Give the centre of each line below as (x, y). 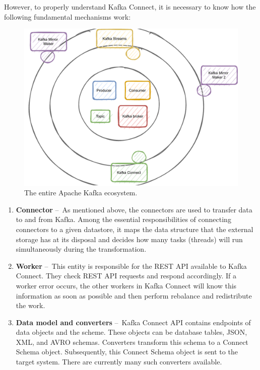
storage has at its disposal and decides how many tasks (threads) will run (129, 239)
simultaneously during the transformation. (81, 249)
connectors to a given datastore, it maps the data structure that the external (135, 229)
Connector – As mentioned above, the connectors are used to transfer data (134, 209)
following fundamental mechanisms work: (68, 16)
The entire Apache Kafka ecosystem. (81, 193)
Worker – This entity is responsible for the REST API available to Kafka (131, 266)
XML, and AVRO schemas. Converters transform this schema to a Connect (132, 342)
